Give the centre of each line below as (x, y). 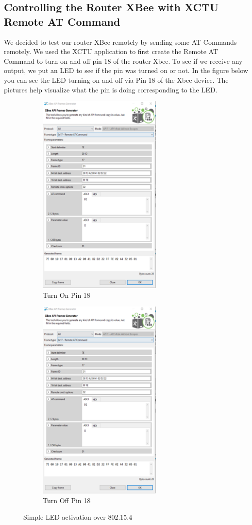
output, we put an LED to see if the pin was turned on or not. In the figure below (126, 70)
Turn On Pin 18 (67, 295)
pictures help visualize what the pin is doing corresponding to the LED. (111, 89)
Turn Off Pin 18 (67, 500)
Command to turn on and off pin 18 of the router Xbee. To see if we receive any (123, 61)
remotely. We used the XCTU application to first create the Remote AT (111, 51)
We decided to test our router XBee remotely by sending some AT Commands (120, 42)
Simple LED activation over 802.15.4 (78, 516)
